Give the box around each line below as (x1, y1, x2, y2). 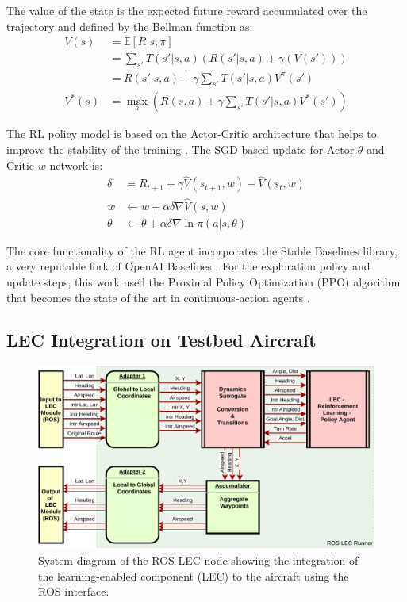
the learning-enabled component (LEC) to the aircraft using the (38, 567, 349, 584)
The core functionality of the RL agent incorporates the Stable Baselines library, (6, 242, 397, 259)
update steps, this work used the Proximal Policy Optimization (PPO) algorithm (6, 273, 401, 289)
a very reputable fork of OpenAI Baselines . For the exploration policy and (6, 258, 371, 274)
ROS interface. (38, 583, 109, 600)
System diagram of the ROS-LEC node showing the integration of (38, 551, 359, 568)
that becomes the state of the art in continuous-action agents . (6, 289, 310, 305)
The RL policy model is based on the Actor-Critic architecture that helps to (6, 125, 377, 142)
